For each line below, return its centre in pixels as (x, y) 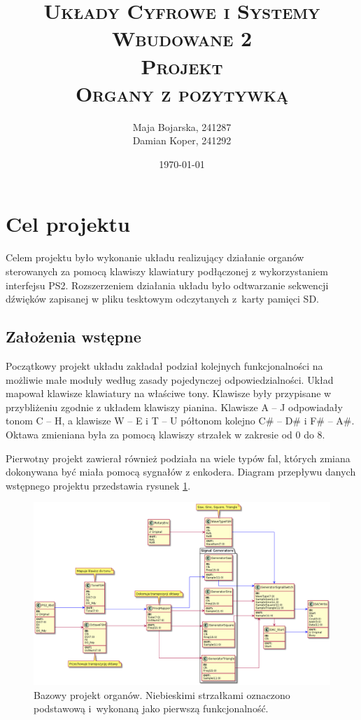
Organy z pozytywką (182, 93)
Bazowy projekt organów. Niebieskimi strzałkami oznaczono (162, 694)
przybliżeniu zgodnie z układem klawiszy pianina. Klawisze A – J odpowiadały (174, 407)
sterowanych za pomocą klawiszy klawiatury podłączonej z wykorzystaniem (167, 271)
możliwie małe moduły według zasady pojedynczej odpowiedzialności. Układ (170, 379)
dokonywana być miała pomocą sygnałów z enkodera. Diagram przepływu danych (181, 472)
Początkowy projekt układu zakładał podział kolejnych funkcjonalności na (164, 365)
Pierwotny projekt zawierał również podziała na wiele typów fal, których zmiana (178, 458)
